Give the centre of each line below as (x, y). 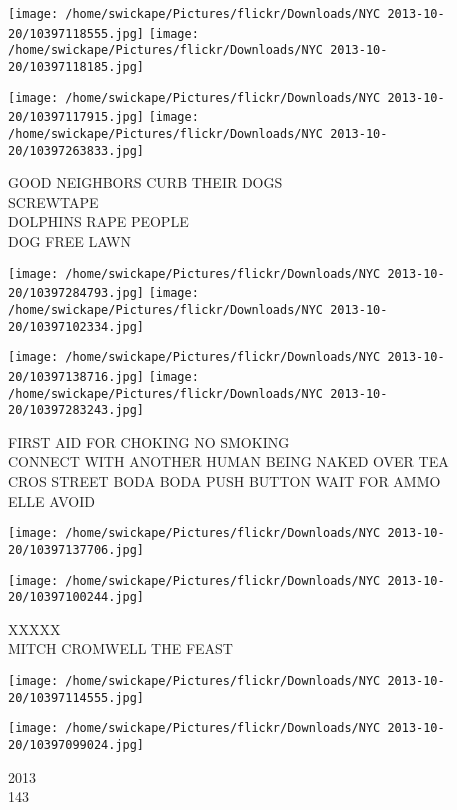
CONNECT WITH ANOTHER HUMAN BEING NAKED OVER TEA (228, 461)
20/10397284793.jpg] (76, 293)
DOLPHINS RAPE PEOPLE (98, 221)
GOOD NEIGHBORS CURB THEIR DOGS (145, 182)
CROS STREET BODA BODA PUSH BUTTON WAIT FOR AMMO (224, 481)
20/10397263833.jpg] (76, 150)
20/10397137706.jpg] (76, 549)
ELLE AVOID (51, 500)
